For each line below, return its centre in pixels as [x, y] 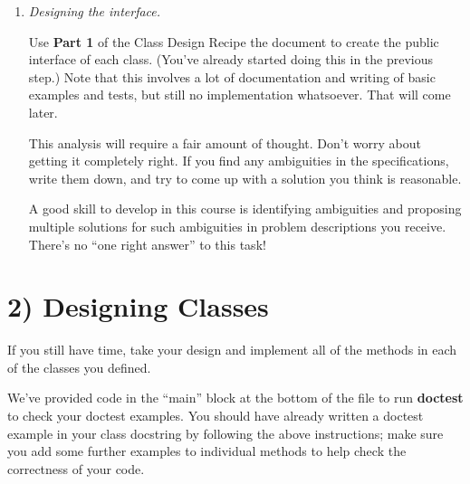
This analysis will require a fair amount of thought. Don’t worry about [225, 142]
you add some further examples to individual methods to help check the [207, 451]
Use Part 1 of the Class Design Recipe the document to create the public [234, 41]
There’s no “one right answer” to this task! [147, 244]
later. [43, 112]
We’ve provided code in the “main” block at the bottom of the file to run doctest [235, 398]
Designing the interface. [95, 11]
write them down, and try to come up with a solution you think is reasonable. [245, 178]
